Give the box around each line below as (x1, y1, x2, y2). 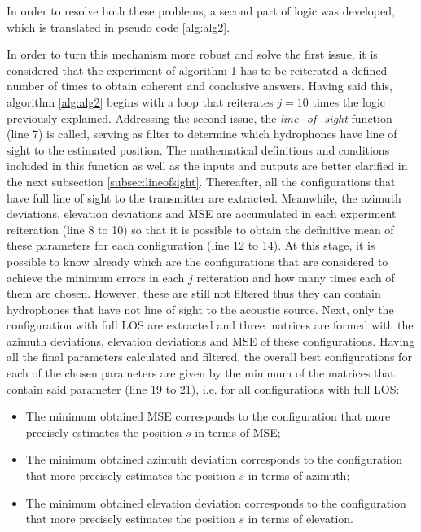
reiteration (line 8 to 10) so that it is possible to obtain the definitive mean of (7, 220, 394, 238)
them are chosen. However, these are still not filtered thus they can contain (7, 285, 381, 302)
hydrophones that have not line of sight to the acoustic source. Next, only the (7, 300, 394, 317)
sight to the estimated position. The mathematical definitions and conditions (7, 141, 390, 158)
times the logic (312, 93, 386, 110)
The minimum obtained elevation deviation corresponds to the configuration (25, 494, 406, 511)
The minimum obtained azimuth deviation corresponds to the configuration (25, 451, 403, 468)
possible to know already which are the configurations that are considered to (7, 252, 388, 269)
